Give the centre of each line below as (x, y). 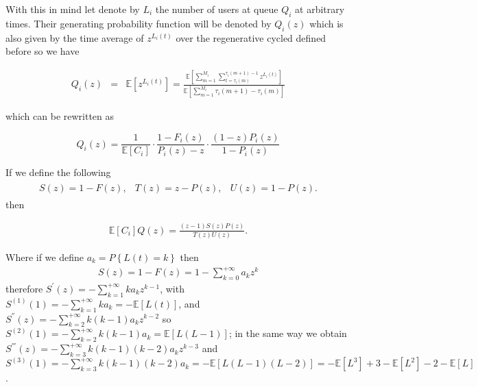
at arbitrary (320, 9)
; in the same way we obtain (288, 333)
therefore (24, 288)
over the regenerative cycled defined (251, 37)
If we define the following (58, 172)
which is (326, 23)
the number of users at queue (217, 9)
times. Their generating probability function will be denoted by (139, 23)
